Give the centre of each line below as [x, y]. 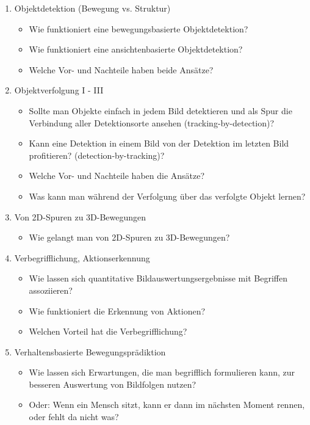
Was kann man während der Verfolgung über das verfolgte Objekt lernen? [167, 196]
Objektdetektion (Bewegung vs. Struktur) [92, 8]
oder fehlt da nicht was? [74, 417]
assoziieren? [51, 290]
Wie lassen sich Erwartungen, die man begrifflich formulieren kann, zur [162, 372]
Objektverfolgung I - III [59, 90]
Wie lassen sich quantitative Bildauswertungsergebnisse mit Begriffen [158, 278]
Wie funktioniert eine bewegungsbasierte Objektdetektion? [139, 28]
